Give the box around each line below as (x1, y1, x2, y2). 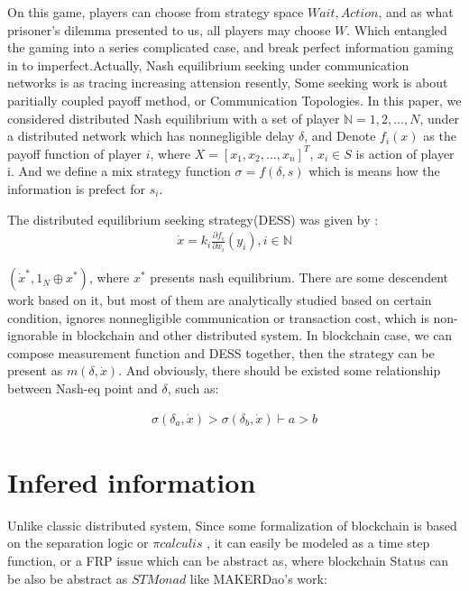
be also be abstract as (7, 568, 128, 587)
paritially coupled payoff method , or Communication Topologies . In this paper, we (7, 90, 462, 109)
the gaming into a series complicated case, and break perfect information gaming (7, 38, 454, 57)
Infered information (7, 463, 256, 500)
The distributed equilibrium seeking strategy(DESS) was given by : (7, 209, 379, 228)
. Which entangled (346, 20, 447, 39)
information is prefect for (7, 179, 146, 198)
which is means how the (308, 162, 440, 180)
